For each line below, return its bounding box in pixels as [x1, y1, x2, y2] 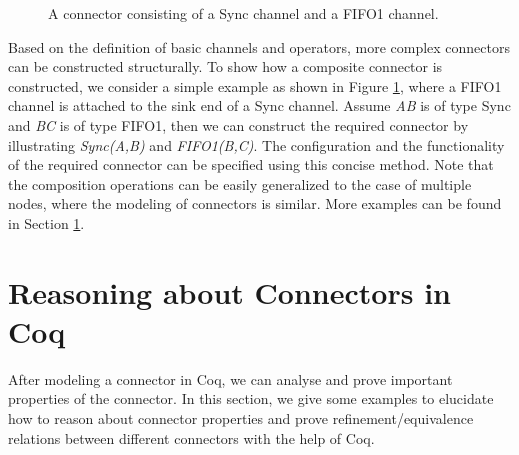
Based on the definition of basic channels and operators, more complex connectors [8, 36, 510, 57]
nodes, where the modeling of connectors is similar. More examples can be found [8, 193, 502, 214]
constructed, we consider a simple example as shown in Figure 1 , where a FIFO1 [8, 75, 502, 96]
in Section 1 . [8, 212, 85, 233]
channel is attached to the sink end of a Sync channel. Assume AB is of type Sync [8, 95, 511, 116]
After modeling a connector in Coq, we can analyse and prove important [8, 368, 453, 389]
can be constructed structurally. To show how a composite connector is [8, 56, 443, 77]
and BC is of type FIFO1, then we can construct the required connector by [8, 114, 469, 135]
